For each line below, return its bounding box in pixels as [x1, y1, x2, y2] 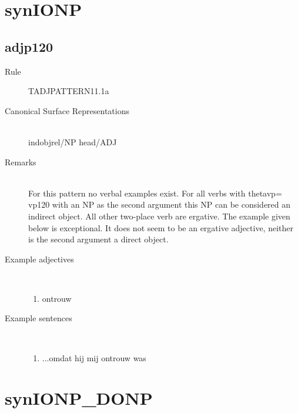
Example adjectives [5, 252, 74, 265]
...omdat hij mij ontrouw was [42, 351, 146, 364]
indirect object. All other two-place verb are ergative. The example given [28, 209, 290, 222]
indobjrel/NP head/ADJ [28, 135, 117, 148]
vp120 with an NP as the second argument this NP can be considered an [28, 198, 291, 211]
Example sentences [5, 312, 72, 324]
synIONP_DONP [5, 386, 153, 410]
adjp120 [5, 37, 53, 55]
